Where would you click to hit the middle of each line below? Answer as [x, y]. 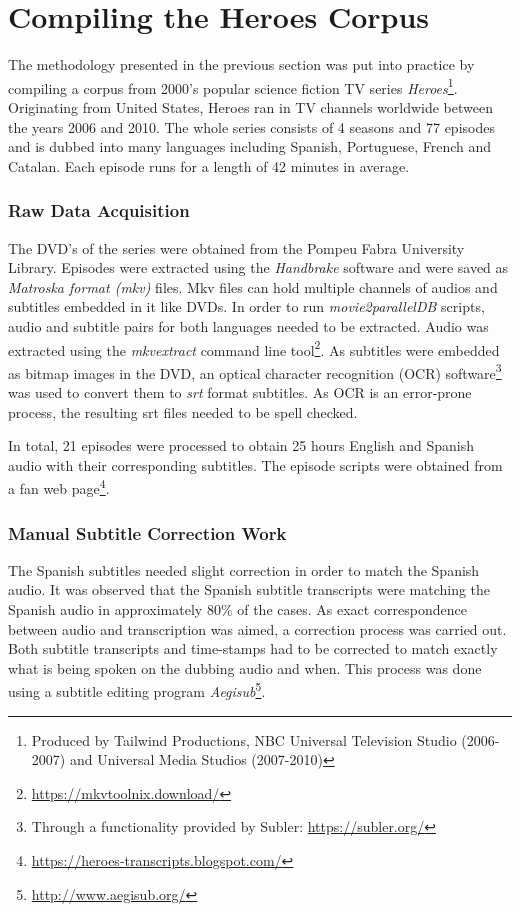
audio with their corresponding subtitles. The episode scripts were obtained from [255, 464]
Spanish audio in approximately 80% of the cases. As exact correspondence [237, 609]
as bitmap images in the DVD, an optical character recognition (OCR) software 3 [255, 371]
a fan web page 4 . [59, 487]
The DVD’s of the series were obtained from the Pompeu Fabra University [236, 247]
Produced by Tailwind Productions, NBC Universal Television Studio [244, 739]
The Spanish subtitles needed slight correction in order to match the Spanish [244, 569]
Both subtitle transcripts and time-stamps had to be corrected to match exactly [253, 648]
